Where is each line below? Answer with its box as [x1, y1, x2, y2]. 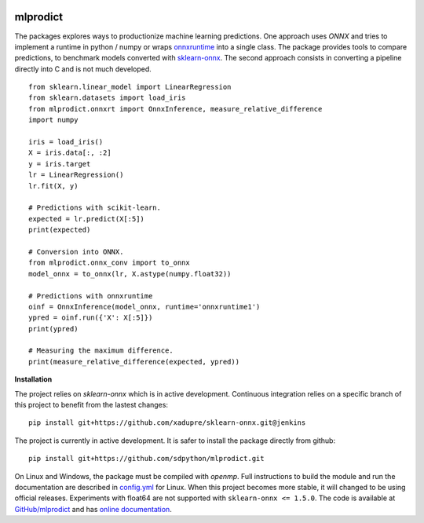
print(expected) [28, 225, 91, 235]
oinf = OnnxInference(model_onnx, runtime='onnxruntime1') [28, 302, 261, 311]
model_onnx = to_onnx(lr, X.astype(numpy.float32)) [28, 269, 232, 278]
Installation [14, 375, 53, 384]
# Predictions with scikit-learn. [28, 203, 161, 212]
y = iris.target [28, 159, 91, 168]
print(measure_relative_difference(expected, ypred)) [28, 357, 239, 366]
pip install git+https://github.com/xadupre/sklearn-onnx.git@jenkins [28, 419, 306, 427]
